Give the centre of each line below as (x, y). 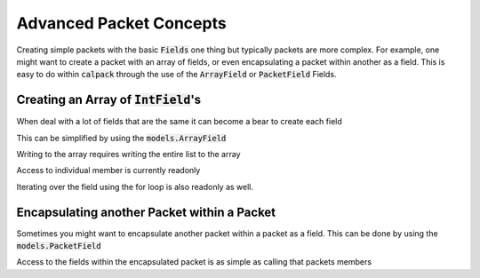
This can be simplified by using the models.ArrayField (121, 138)
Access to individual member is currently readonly (108, 171)
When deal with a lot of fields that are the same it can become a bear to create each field (179, 122)
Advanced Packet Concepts (121, 23)
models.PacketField (59, 246)
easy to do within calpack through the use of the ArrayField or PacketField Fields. (176, 75)
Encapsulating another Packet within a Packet (146, 212)
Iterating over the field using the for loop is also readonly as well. (135, 187)
